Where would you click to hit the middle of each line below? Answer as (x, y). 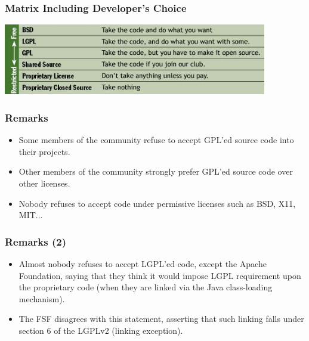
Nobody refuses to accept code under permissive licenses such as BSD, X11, (157, 203)
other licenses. (44, 183)
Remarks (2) (35, 241)
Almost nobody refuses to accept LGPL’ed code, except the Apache (143, 264)
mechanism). (42, 298)
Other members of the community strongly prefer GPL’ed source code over (156, 171)
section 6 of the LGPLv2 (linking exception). (101, 331)
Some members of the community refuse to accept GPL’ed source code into (156, 140)
